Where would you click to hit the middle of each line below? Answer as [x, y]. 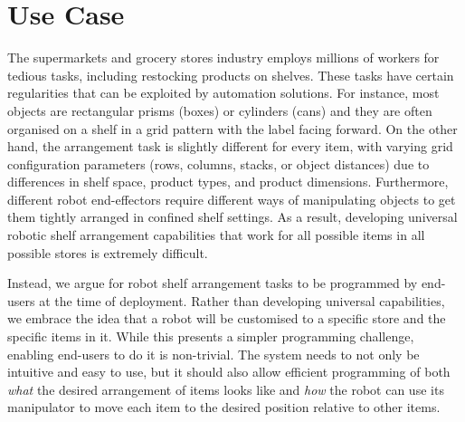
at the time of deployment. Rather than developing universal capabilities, [242, 300]
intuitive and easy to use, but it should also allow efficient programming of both [229, 372]
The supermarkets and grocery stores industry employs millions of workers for [223, 58]
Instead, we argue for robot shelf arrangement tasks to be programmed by [213, 283]
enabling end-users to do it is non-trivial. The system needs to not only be [214, 354]
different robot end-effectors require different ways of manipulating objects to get [232, 199]
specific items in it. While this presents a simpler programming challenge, [211, 336]
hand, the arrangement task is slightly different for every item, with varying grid [230, 146]
